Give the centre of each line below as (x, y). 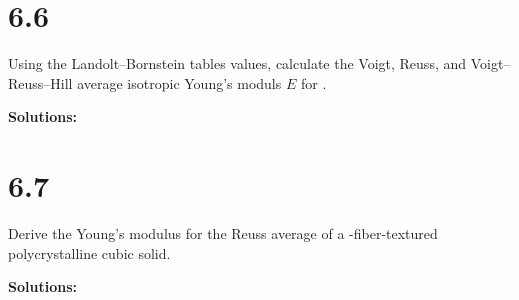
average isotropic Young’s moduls (179, 82)
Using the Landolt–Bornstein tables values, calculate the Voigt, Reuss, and (237, 63)
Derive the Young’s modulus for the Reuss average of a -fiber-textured (223, 233)
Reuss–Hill (40, 82)
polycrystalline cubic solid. (89, 252)
